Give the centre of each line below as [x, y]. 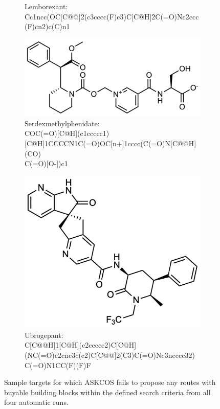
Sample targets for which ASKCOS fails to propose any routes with [110, 382]
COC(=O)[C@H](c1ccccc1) [67, 133]
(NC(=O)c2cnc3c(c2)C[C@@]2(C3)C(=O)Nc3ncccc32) [110, 355]
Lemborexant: [46, 6]
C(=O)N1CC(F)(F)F [58, 365]
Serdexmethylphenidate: [62, 123]
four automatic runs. [36, 402]
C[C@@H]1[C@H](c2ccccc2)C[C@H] [81, 345]
